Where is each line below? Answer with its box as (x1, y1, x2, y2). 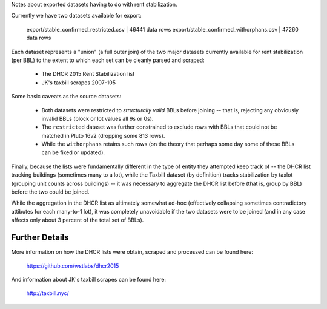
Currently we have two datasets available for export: (11, 12, 142, 19)
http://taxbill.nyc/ (26, 290, 69, 297)
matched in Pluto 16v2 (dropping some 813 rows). (41, 132, 165, 139)
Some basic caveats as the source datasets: (11, 93, 122, 100)
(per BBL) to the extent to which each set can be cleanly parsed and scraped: (11, 56, 205, 64)
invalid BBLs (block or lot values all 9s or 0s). (41, 115, 154, 122)
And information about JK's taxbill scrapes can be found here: (11, 276, 167, 283)
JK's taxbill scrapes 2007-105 (41, 79, 116, 86)
